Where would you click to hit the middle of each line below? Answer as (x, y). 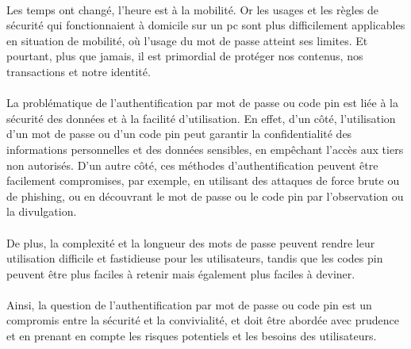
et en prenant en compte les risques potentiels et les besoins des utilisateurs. (192, 336)
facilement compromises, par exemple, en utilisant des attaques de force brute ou (203, 180)
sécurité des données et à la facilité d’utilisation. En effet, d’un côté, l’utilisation (201, 118)
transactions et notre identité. (79, 71)
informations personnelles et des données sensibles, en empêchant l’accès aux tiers (205, 149)
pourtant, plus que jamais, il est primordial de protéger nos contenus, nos (185, 56)
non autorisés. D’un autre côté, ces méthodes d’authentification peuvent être (192, 165)
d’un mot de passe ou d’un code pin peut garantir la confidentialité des (179, 134)
